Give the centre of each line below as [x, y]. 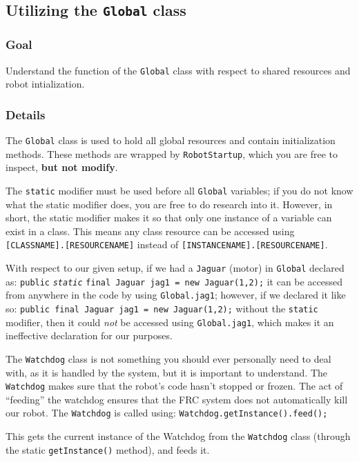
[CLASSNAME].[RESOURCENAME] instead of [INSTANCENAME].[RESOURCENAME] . [167, 244]
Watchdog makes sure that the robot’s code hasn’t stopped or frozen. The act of [174, 386]
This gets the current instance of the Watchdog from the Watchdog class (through [178, 436]
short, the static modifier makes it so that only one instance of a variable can [169, 218]
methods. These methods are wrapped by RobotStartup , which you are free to [172, 153]
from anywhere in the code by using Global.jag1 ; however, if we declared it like [176, 295]
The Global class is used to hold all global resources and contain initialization [171, 140]
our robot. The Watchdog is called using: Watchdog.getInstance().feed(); [167, 413]
